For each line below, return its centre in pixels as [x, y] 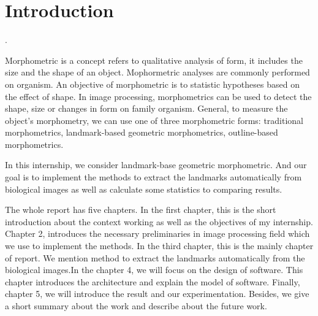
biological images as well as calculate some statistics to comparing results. [144, 189]
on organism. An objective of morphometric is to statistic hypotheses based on [152, 84]
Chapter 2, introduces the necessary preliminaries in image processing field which [157, 233]
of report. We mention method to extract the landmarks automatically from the [155, 257]
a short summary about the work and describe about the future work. [136, 306]
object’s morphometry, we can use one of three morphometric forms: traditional [154, 120]
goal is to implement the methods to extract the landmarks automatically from [153, 177]
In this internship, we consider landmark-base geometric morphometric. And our [156, 165]
